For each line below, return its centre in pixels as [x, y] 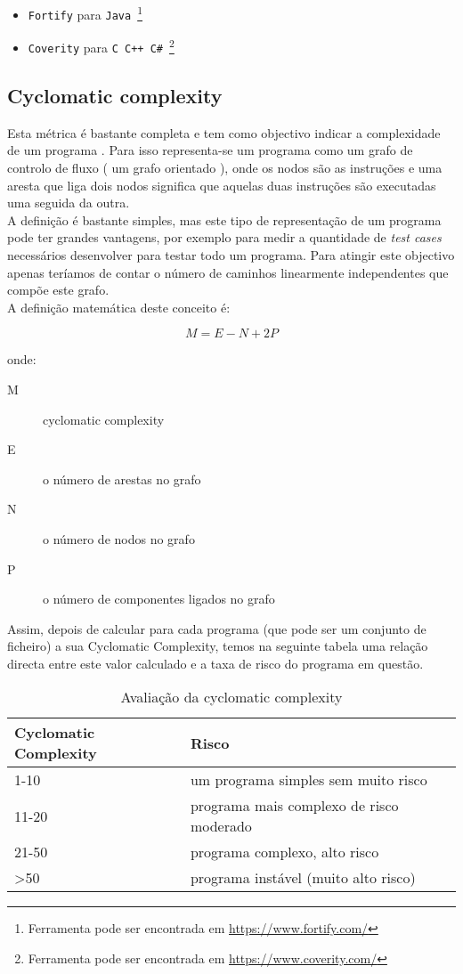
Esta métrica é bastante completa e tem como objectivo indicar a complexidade [224, 132]
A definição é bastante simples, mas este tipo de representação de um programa [224, 219]
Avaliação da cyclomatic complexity [231, 697]
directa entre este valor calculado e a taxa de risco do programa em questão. [215, 663]
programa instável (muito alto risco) [303, 878]
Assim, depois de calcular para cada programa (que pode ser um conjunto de [217, 628]
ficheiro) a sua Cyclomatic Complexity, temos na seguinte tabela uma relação [218, 646]
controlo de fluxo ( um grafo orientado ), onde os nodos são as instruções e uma [225, 168]
